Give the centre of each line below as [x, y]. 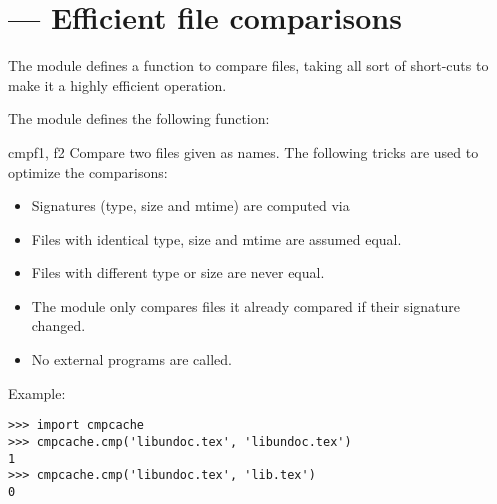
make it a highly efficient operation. [117, 84]
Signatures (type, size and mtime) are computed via [190, 205]
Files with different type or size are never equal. [178, 272]
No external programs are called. [131, 359]
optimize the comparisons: [88, 171]
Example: [37, 392]
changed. [58, 325]
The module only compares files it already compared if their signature [245, 305]
